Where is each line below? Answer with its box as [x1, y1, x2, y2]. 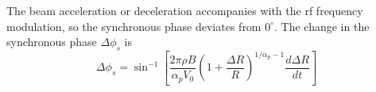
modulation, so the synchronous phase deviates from [6, 17, 262, 34]
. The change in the [274, 17, 370, 34]
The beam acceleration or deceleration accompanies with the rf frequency [6, 2, 363, 18]
